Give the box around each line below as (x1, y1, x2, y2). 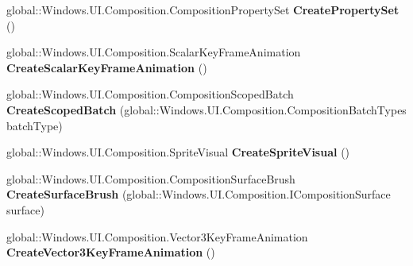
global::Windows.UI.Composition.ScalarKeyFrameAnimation (6, 44, 301, 60)
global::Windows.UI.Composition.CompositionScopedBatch (6, 86, 294, 102)
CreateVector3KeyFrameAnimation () (6, 244, 215, 260)
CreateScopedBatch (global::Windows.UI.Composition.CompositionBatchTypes (6, 101, 407, 118)
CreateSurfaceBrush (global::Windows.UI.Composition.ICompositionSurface (6, 186, 391, 202)
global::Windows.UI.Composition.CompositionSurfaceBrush (6, 170, 295, 187)
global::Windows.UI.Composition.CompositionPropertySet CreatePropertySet (6, 2, 399, 17)
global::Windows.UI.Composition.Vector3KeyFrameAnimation (6, 228, 308, 245)
